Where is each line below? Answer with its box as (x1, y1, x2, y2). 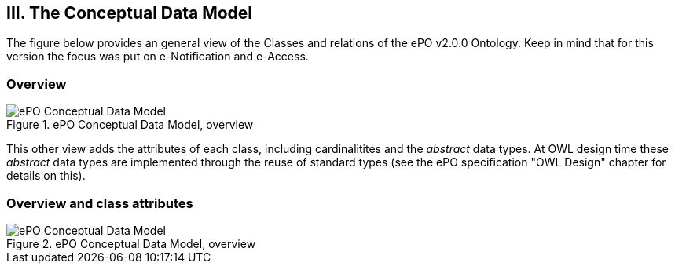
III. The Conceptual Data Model (6, 3, 253, 23)
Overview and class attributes (6, 195, 193, 211)
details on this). (6, 169, 86, 183)
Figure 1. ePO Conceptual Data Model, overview (6, 118, 254, 132)
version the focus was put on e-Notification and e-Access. (6, 49, 309, 64)
